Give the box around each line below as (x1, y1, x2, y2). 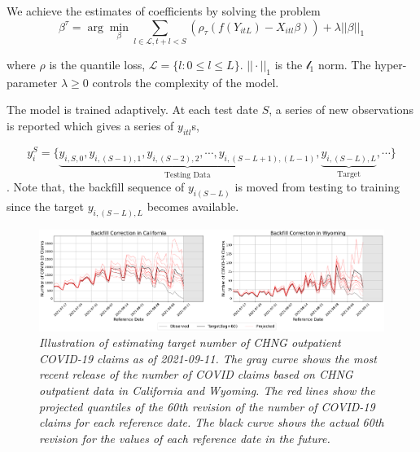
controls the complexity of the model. (92, 73, 279, 90)
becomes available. (147, 197, 239, 214)
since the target (7, 197, 84, 214)
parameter (7, 73, 58, 90)
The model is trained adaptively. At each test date (7, 101, 258, 118)
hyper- (374, 55, 407, 72)
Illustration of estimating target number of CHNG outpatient (39, 334, 341, 351)
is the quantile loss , (49, 55, 146, 72)
